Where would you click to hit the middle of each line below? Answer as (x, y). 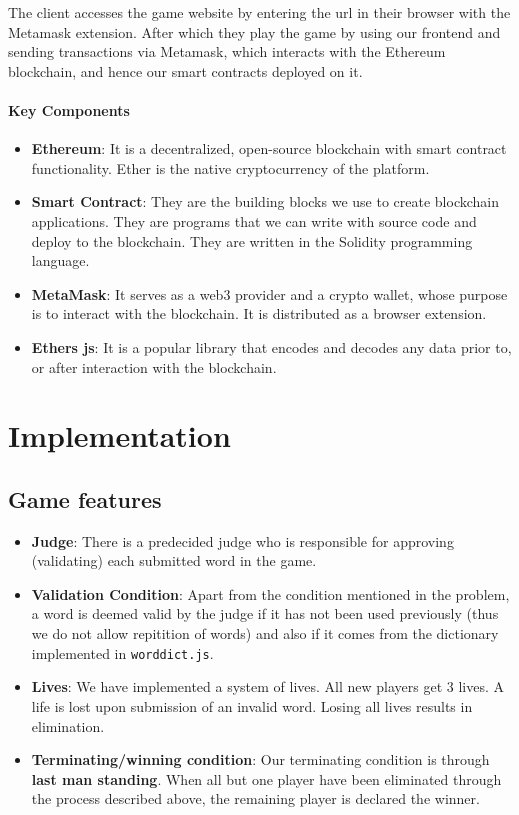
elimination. (68, 725)
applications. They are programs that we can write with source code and (254, 220)
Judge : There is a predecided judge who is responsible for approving (242, 540)
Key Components (69, 109)
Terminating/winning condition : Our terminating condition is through (260, 759)
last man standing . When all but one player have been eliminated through (266, 778)
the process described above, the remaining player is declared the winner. (255, 798)
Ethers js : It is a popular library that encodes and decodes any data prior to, (271, 346)
